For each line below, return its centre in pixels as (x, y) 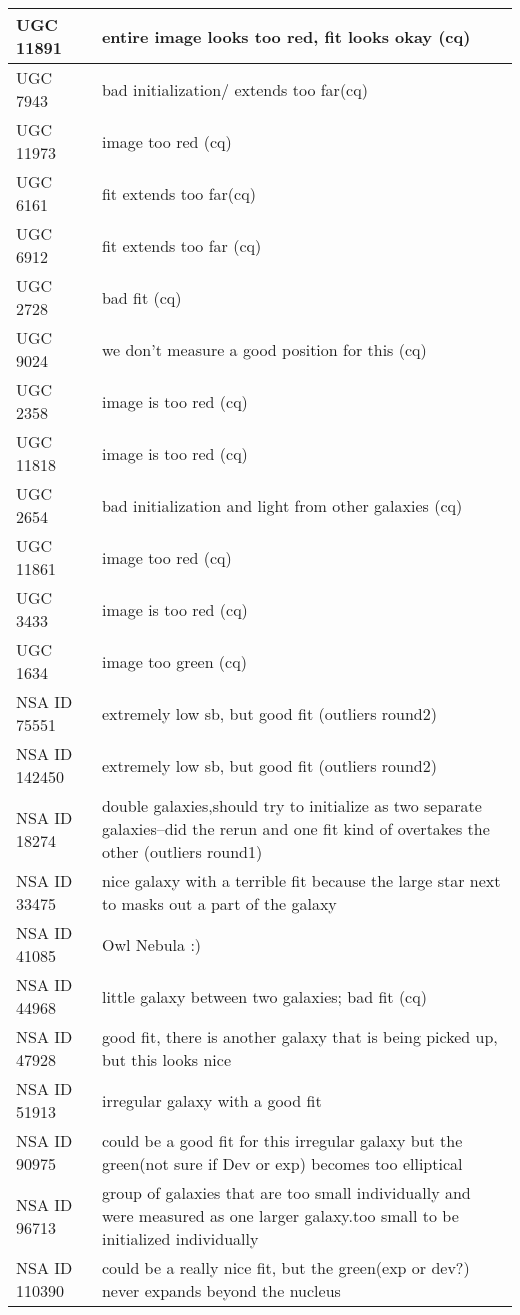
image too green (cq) (174, 661)
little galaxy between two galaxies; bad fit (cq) (264, 996)
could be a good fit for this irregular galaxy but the (282, 1140)
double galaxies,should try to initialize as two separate (291, 805)
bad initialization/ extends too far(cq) (234, 89)
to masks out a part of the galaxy (219, 903)
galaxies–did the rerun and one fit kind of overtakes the (295, 828)
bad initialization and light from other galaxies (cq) (282, 505)
